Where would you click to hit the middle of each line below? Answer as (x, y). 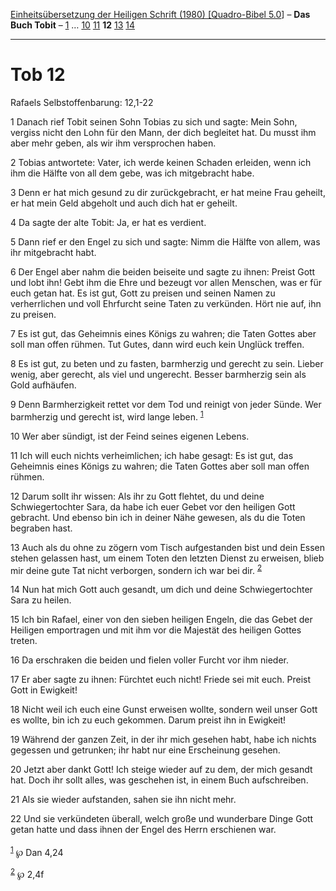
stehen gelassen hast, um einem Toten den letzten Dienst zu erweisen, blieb (167, 558)
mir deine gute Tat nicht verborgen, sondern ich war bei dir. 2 (136, 569)
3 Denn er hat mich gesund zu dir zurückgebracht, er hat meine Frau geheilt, (168, 192)
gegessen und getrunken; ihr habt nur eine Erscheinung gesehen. (145, 750)
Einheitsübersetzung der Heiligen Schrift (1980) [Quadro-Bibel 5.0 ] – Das (160, 14)
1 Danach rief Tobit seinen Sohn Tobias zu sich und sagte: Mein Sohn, (154, 121)
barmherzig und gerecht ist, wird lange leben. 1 (107, 416)
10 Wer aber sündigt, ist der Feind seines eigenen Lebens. (130, 436)
